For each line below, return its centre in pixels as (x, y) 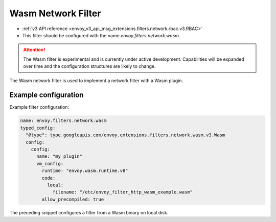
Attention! (34, 50)
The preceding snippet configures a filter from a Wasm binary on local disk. (89, 212)
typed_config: (38, 128)
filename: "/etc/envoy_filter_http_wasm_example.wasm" (123, 192)
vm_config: (50, 164)
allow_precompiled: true (73, 199)
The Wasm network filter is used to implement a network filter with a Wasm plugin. (96, 80)
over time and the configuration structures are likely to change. (89, 66)
